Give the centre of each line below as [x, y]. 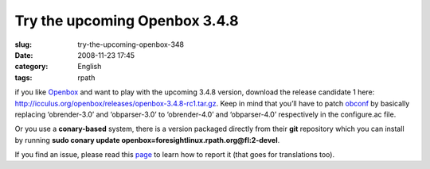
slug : [23, 44]
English [90, 67]
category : [31, 67]
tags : [23, 77]
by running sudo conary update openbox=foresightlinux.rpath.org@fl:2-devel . [147, 140]
